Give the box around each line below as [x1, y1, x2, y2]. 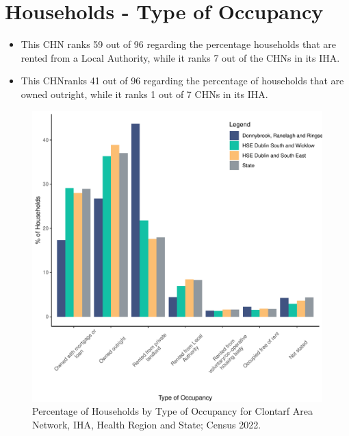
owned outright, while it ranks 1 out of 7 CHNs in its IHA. [21, 86, 268, 101]
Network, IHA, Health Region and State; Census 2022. [32, 417, 261, 431]
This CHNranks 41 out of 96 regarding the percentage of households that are [21, 73, 344, 88]
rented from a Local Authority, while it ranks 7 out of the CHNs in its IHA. [21, 50, 340, 64]
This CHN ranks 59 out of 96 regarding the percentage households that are [21, 37, 336, 51]
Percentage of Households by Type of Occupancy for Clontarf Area [32, 404, 313, 418]
